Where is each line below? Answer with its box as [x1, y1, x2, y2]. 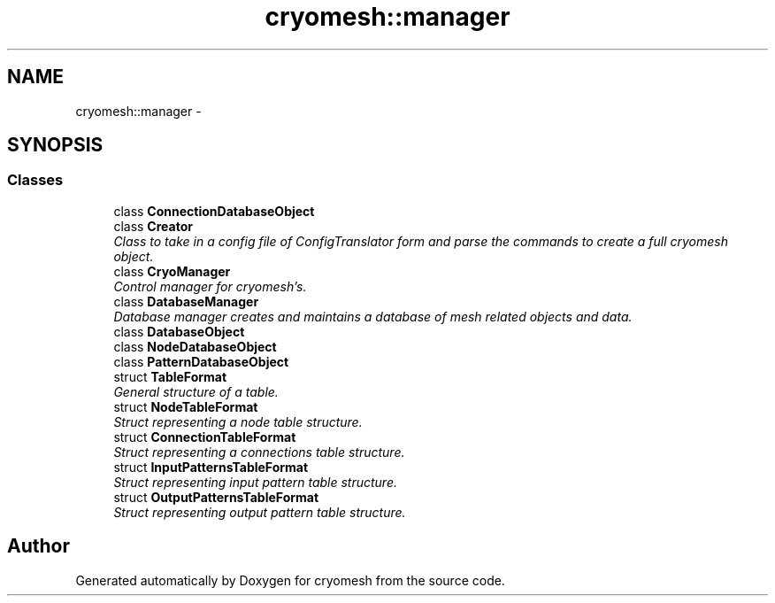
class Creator [113, 218, 193, 234]
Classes [7, 171, 64, 189]
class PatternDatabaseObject [113, 353, 289, 369]
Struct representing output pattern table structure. [113, 504, 406, 520]
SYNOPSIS [7, 134, 104, 157]
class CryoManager [113, 263, 231, 279]
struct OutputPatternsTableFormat [113, 489, 319, 505]
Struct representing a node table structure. [113, 414, 363, 429]
